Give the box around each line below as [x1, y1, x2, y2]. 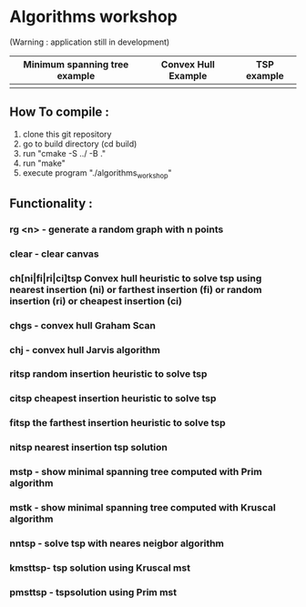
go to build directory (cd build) [22, 138, 138, 149]
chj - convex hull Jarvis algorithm [9, 343, 161, 356]
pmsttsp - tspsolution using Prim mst [9, 585, 178, 598]
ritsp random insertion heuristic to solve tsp [9, 368, 208, 380]
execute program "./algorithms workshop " [22, 167, 172, 180]
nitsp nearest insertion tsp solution [9, 441, 168, 454]
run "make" [22, 157, 66, 168]
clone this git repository [22, 128, 112, 139]
